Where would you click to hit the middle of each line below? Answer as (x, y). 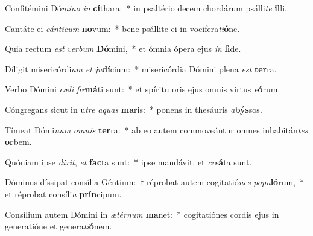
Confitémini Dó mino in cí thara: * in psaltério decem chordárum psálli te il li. (146, 8)
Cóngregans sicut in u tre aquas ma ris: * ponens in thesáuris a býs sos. (134, 109)
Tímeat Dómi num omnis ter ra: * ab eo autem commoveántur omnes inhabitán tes (156, 129)
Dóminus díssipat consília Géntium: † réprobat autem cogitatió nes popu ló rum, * (154, 182)
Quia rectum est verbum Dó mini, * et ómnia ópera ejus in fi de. (123, 49)
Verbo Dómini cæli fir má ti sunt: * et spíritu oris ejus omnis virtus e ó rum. (143, 89)
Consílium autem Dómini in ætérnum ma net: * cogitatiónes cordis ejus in (142, 214)
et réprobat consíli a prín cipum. (63, 193)
